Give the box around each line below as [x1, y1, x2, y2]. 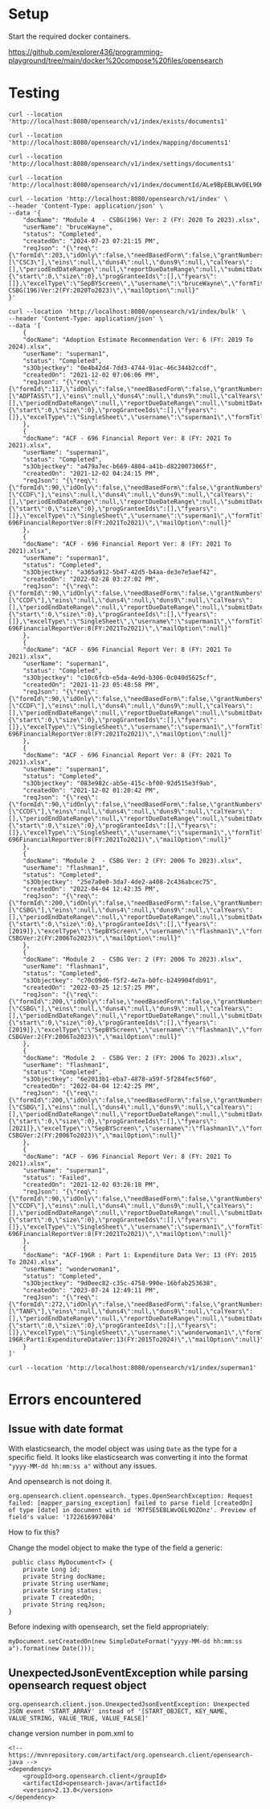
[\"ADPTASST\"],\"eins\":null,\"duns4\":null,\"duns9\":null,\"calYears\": [8, 392, 268, 400]
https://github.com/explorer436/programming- [8, 47, 163, 56]
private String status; [22, 1586, 103, 1594]
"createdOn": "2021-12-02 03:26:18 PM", [22, 1181, 160, 1189]
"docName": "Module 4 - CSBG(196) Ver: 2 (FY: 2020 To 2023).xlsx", [22, 216, 261, 224]
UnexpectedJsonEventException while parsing [8, 1667, 249, 1680]
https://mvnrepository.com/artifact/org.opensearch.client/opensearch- [8, 1751, 253, 1759]
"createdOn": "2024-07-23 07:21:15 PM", [22, 237, 160, 245]
